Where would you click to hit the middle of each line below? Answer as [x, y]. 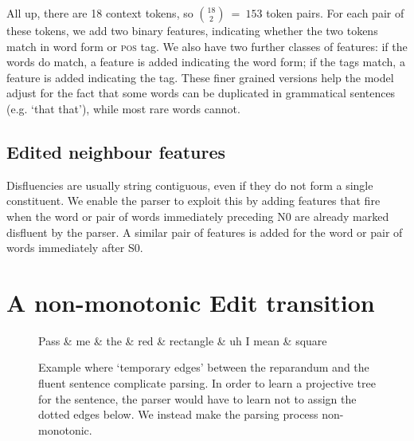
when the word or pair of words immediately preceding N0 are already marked [198, 216]
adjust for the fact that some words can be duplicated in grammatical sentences [201, 93]
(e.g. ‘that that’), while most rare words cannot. [123, 108]
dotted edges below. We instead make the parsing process [178, 414]
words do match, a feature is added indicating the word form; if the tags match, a [206, 62]
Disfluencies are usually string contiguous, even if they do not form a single [190, 185]
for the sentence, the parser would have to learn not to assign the [197, 398]
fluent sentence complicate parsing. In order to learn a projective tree [207, 383]
